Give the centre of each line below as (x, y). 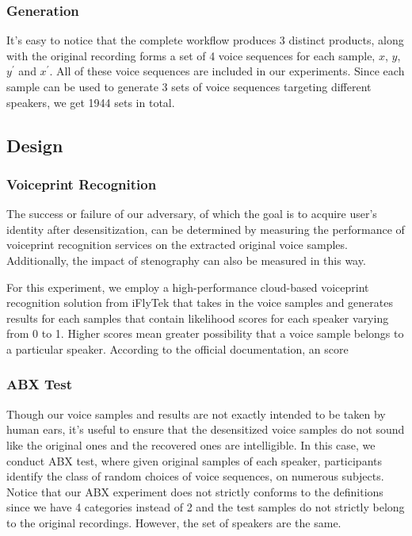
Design (35, 145)
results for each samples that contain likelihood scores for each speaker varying (198, 318)
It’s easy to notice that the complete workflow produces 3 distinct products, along (205, 40)
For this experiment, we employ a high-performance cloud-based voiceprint (188, 287)
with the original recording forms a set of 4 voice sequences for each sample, (191, 55)
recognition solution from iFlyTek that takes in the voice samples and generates (200, 302)
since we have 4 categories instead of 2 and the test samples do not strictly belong (206, 507)
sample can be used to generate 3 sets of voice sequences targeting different (189, 86)
